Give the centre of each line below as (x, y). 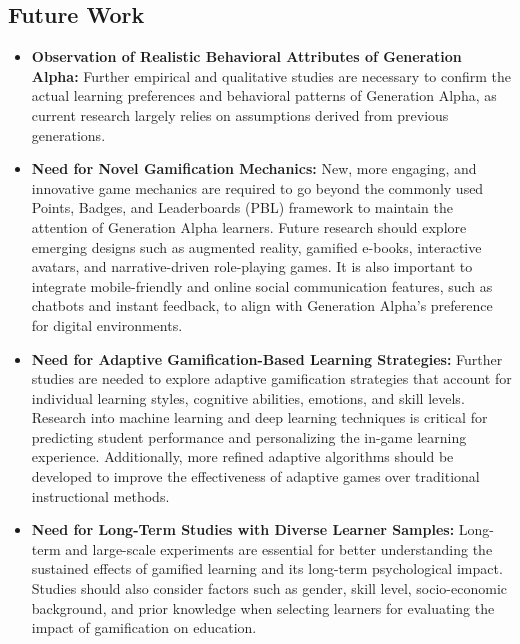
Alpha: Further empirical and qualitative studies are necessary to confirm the (271, 75)
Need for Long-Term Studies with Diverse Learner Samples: (243, 529)
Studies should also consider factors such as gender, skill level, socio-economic (269, 588)
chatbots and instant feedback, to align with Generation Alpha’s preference (262, 305)
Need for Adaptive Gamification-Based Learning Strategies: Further (267, 358)
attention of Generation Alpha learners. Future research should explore (249, 226)
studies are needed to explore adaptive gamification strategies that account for (271, 378)
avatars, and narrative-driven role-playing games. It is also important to (252, 266)
